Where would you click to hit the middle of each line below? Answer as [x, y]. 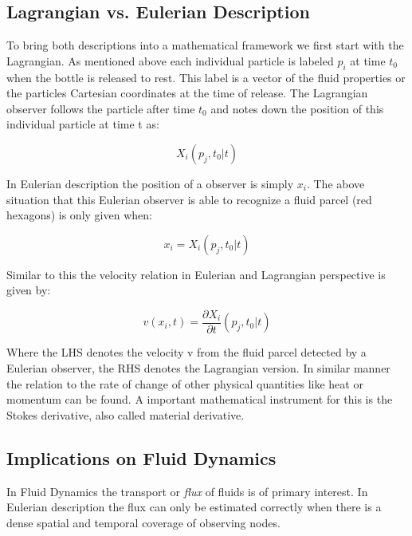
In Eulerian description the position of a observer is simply [150, 183]
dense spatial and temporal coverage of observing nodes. [143, 522]
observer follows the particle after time [101, 108]
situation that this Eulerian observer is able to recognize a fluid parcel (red [189, 199]
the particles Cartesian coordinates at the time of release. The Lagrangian [187, 93]
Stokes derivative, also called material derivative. [126, 414]
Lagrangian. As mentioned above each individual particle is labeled [170, 60]
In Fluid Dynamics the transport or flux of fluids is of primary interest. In [187, 491]
